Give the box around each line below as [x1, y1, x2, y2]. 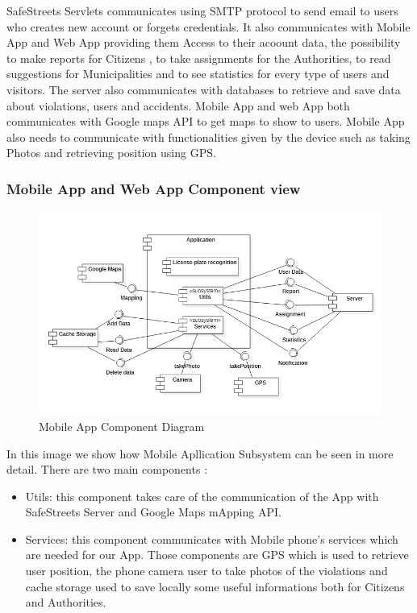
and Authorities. [25, 594, 106, 611]
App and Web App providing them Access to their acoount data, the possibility [6, 34, 401, 51]
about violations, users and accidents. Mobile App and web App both [6, 97, 350, 114]
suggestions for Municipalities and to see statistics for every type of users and [6, 65, 390, 82]
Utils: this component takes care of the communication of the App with [25, 487, 379, 504]
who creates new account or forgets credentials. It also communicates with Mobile [6, 18, 411, 35]
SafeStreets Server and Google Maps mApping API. [25, 503, 281, 520]
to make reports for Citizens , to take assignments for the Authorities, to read [6, 49, 391, 66]
